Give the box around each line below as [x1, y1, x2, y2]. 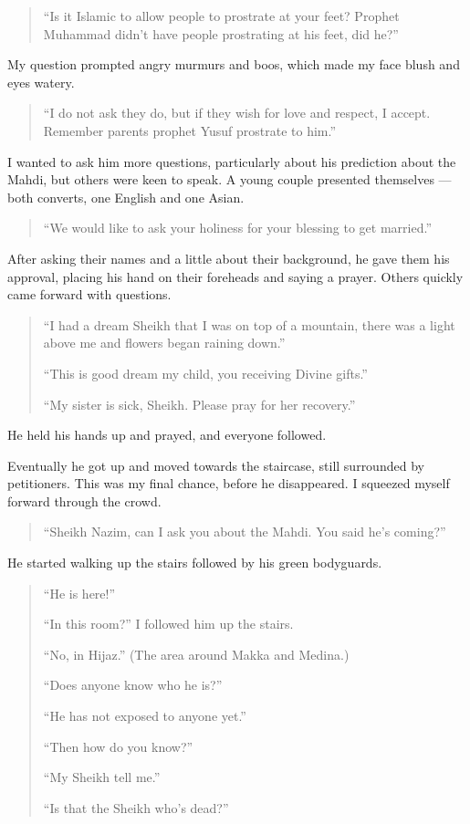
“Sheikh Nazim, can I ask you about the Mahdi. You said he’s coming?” [43, 522, 446, 541]
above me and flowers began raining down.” [43, 333, 286, 352]
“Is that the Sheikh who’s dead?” [43, 798, 229, 817]
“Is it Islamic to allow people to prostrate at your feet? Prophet [43, 6, 400, 25]
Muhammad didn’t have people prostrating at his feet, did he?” [43, 24, 399, 43]
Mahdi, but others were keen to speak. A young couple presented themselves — [7, 170, 452, 189]
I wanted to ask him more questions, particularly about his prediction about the [7, 151, 456, 171]
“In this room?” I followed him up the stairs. [43, 614, 294, 633]
